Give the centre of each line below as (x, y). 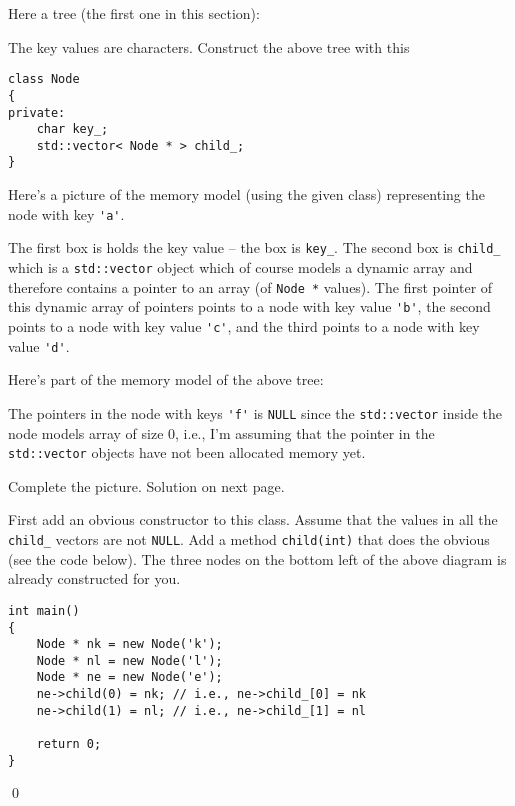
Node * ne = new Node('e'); (129, 677)
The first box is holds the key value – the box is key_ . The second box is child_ (254, 247)
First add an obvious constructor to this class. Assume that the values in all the (253, 519)
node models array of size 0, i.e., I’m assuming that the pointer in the (221, 432)
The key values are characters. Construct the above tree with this (209, 46)
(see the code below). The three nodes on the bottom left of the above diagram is (257, 558)
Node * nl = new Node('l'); (129, 660)
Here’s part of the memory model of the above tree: (166, 379)
